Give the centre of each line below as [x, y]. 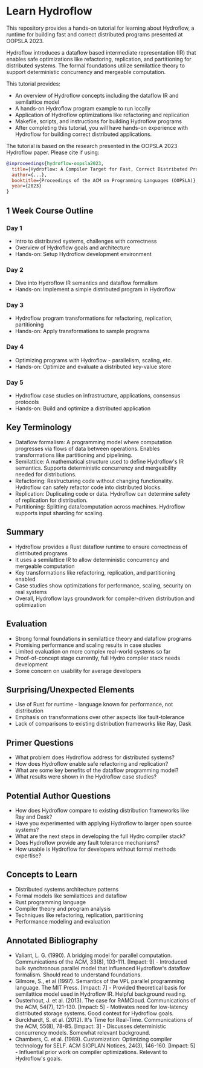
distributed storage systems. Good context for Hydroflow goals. [94, 1013]
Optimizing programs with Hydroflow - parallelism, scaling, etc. [93, 360]
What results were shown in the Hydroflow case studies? [86, 777]
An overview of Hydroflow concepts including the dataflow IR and [97, 95]
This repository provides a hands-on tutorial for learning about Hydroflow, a [100, 28]
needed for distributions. [46, 474]
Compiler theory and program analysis [63, 908]
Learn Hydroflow [49, 11]
